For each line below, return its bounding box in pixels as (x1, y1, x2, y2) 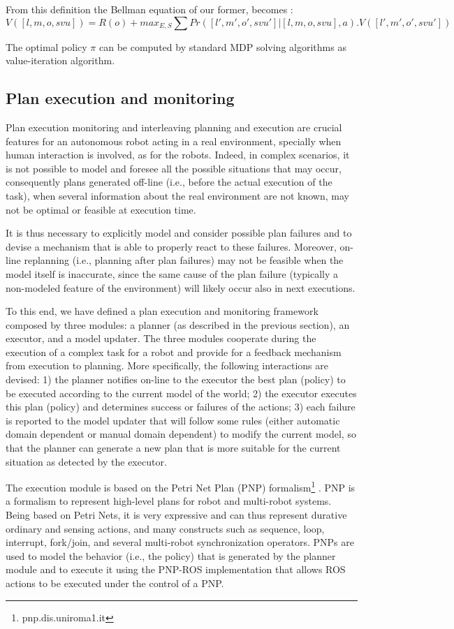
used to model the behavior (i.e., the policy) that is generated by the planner (6, 548, 336, 563)
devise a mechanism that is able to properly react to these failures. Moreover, (6, 239, 337, 253)
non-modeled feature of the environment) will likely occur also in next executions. (6, 280, 356, 295)
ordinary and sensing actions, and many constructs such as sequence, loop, (6, 521, 325, 535)
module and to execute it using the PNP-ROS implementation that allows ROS (6, 562, 346, 577)
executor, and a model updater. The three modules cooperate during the (6, 331, 316, 346)
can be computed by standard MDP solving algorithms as (98, 39, 346, 54)
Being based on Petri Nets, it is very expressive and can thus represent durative (6, 508, 347, 522)
